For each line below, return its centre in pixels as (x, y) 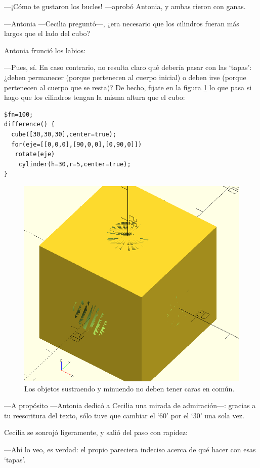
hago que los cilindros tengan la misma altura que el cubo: (95, 97)
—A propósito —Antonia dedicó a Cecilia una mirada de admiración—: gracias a (130, 405)
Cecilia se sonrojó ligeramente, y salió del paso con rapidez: (96, 432)
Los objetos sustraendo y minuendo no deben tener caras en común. (129, 388)
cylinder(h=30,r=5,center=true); (75, 164)
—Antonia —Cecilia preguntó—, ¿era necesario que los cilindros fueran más (122, 23)
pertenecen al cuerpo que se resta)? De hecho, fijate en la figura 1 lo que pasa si (128, 87)
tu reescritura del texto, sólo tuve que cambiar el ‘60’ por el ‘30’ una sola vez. (124, 415)
